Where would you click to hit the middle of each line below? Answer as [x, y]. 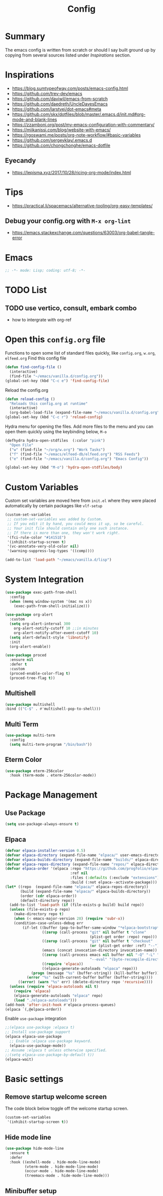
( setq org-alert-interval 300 [40, 624]
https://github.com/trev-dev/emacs [47, 93]
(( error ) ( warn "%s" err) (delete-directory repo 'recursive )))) [85, 982]
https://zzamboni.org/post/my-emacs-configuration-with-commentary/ [83, 124]
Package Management [51, 795]
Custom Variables [42, 487]
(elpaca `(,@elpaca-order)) [33, 1009]
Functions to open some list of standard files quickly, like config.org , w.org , [81, 353]
